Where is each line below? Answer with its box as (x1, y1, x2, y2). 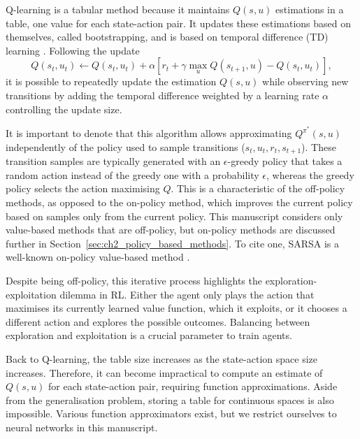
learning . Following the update (6, 43, 140, 57)
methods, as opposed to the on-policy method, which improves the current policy (6, 195, 353, 210)
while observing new (262, 74, 349, 89)
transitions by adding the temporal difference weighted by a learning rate (6, 87, 319, 102)
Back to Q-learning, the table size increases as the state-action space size (6, 351, 317, 366)
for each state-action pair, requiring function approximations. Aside (48, 379, 338, 394)
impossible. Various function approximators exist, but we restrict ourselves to (6, 406, 337, 421)
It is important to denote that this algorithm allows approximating (6, 126, 292, 141)
